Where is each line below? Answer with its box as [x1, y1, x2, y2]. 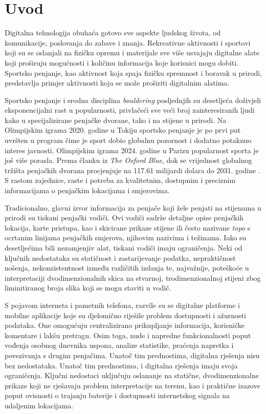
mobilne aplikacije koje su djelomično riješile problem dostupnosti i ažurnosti [5, 309, 246, 320]
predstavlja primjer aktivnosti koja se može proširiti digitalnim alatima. [5, 77, 230, 88]
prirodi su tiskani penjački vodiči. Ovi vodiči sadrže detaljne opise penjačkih [5, 212, 244, 223]
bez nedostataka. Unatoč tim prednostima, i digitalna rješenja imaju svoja [5, 360, 238, 370]
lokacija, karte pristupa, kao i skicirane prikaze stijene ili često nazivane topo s [5, 222, 251, 233]
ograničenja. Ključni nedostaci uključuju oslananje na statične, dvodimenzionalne [5, 370, 259, 381]
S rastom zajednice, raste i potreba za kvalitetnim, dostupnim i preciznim [5, 175, 236, 185]
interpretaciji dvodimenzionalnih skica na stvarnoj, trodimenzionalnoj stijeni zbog [5, 272, 261, 283]
